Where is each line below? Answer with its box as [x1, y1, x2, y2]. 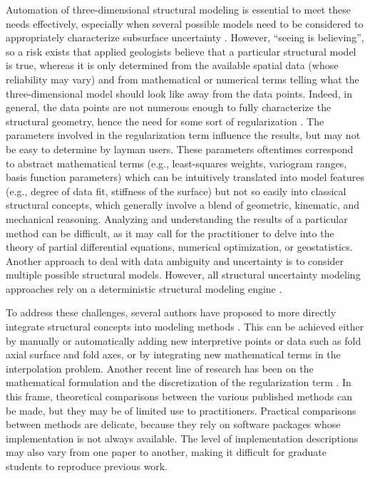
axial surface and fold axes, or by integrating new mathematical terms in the [6, 347, 341, 362]
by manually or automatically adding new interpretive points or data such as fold [6, 333, 361, 348]
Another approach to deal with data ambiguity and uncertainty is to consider [6, 253, 344, 268]
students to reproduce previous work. [6, 459, 168, 473]
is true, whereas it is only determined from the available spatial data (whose [6, 58, 339, 73]
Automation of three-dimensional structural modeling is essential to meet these [6, 2, 351, 16]
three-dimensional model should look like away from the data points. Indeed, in [6, 85, 353, 100]
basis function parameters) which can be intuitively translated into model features [6, 170, 365, 185]
